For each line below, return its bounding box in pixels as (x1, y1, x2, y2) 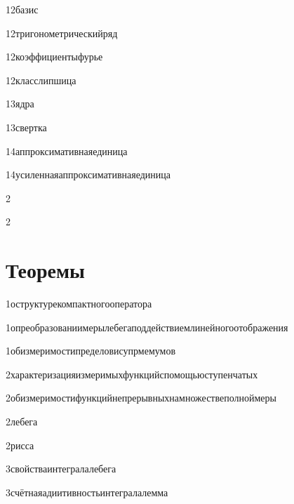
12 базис (6, 2, 39, 16)
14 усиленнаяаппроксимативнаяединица (6, 167, 171, 182)
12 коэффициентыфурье (6, 49, 103, 64)
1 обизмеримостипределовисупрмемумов (6, 343, 176, 358)
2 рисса (6, 437, 34, 452)
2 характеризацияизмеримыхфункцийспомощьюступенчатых (6, 366, 258, 381)
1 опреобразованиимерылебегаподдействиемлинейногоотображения (6, 319, 288, 334)
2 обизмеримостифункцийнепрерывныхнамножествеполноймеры (6, 390, 276, 405)
